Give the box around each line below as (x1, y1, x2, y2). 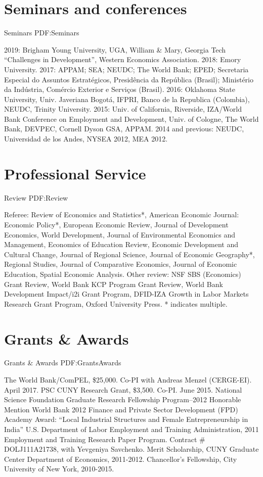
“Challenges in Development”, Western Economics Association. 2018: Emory (4, 54, 241, 65)
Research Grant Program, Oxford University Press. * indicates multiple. (4, 298, 228, 309)
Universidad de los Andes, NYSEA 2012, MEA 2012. (4, 133, 168, 144)
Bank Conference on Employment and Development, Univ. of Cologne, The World (4, 113, 259, 124)
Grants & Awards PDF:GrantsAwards (4, 357, 121, 368)
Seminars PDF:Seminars (4, 27, 79, 38)
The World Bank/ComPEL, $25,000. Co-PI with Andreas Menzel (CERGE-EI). (4, 374, 252, 385)
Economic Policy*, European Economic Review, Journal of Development (4, 219, 229, 229)
